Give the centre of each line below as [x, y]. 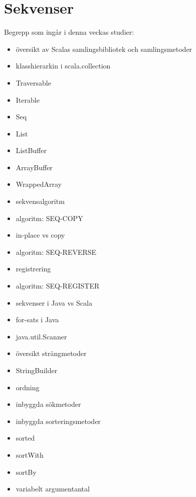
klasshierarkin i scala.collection [63, 66]
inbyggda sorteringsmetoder [58, 421]
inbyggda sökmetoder [48, 404]
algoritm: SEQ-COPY [49, 218]
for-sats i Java [37, 319]
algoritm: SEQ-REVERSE [56, 252]
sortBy [26, 472]
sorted [25, 438]
